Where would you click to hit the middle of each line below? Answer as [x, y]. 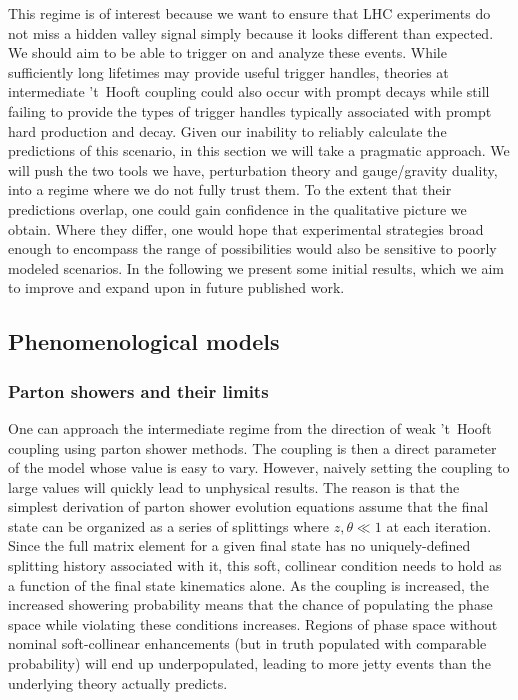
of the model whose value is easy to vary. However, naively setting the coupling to [259, 467]
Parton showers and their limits [138, 390]
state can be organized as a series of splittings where [168, 525]
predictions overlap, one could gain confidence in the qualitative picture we [237, 208]
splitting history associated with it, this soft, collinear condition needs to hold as [255, 565]
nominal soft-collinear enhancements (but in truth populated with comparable [247, 643]
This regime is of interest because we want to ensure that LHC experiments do [249, 13]
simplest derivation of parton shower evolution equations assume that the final [248, 506]
